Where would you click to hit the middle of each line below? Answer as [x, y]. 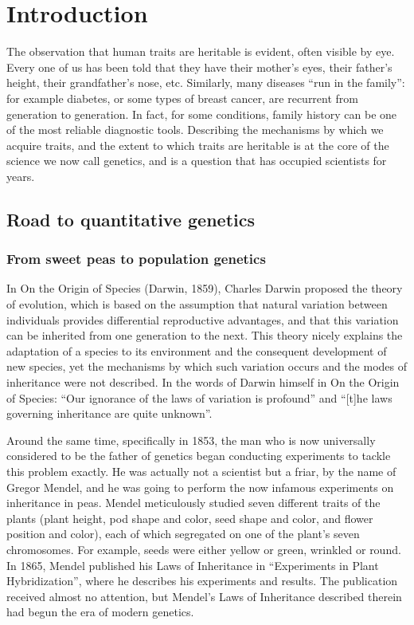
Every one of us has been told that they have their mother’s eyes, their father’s [199, 67]
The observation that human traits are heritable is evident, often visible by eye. [201, 51]
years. [21, 176]
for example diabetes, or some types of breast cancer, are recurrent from [183, 98]
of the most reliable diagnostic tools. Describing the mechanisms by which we [195, 130]
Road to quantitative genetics [131, 219]
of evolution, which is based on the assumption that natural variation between [197, 304]
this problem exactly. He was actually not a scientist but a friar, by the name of [201, 471]
